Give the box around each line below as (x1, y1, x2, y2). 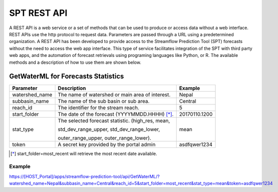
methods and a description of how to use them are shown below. (9, 59, 141, 65)
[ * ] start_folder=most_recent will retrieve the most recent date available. (10, 151, 157, 157)
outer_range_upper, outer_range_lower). (57, 135, 151, 142)
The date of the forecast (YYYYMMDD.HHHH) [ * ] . (57, 111, 174, 118)
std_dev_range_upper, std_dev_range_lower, (57, 126, 160, 133)
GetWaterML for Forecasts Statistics (9, 72, 124, 81)
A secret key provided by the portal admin (57, 141, 156, 148)
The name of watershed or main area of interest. (57, 92, 171, 98)
